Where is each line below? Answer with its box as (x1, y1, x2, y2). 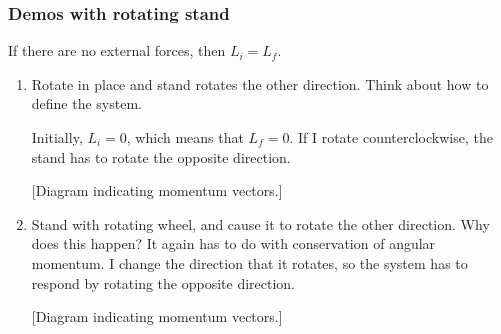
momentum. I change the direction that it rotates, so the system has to (31, 252, 468, 273)
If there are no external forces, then (8, 40, 226, 61)
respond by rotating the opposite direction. (31, 272, 295, 293)
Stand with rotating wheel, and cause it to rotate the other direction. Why (31, 213, 490, 234)
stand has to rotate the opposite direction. (31, 146, 291, 167)
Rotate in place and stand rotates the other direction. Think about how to (31, 73, 489, 94)
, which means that (126, 127, 244, 147)
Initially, (31, 127, 83, 147)
